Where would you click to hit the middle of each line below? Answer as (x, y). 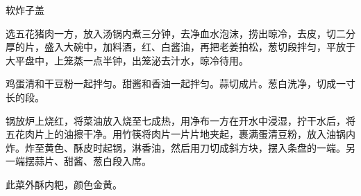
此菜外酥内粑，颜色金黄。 (64, 184)
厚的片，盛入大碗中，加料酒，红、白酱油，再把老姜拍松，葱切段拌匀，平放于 (180, 47)
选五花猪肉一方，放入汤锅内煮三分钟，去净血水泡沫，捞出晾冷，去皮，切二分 (180, 33)
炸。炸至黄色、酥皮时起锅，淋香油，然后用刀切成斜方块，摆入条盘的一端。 (176, 147)
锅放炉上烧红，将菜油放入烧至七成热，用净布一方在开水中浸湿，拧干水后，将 (180, 120)
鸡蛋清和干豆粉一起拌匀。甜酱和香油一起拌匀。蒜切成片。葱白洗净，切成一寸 (180, 83)
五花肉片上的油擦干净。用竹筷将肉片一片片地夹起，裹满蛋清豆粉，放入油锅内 (180, 134)
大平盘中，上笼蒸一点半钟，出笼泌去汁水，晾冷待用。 (127, 60)
